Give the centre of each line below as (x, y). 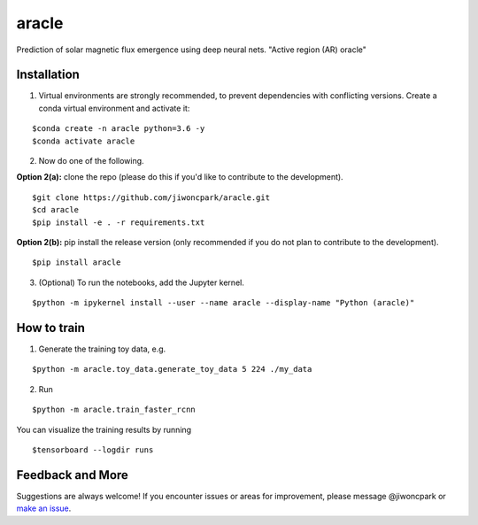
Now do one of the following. (92, 161)
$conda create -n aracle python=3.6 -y (119, 129)
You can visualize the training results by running (104, 429)
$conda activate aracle (84, 141)
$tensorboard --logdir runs (93, 450)
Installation (48, 75)
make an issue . (44, 508)
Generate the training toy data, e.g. (102, 349)
